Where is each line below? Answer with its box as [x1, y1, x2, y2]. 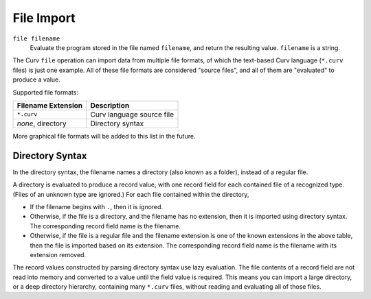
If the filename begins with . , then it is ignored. [30, 202, 164, 211]
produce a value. [12, 75, 61, 84]
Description [90, 100, 130, 110]
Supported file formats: [12, 88, 79, 96]
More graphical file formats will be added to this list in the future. [12, 132, 196, 140]
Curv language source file [90, 110, 175, 119]
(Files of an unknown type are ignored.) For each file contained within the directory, [12, 190, 249, 198]
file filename [12, 34, 60, 43]
